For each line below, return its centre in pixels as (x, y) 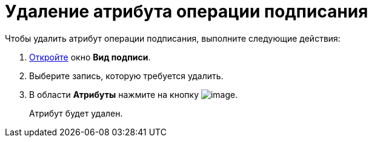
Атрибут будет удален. (76, 113)
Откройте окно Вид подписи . (90, 57)
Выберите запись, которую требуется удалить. (126, 76)
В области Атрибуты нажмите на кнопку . (134, 94)
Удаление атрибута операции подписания (187, 11)
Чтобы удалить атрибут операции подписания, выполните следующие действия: (173, 38)
